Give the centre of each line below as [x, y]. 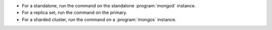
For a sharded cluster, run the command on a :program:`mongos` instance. [99, 19]
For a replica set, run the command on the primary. [75, 13]
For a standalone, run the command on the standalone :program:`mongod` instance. [109, 6]
